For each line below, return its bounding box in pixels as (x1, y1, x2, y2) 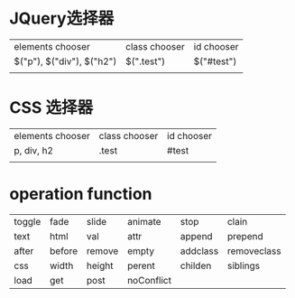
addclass (180, 245, 219, 257)
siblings (226, 259, 261, 272)
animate (127, 215, 161, 228)
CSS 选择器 (9, 98, 94, 118)
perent (127, 259, 156, 272)
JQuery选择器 (9, 8, 115, 29)
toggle (14, 215, 41, 228)
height (86, 259, 114, 272)
